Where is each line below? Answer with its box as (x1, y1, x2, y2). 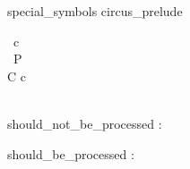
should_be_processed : (7, 144, 134, 163)
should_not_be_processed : (7, 114, 162, 132)
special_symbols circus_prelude (7, 2, 183, 20)
